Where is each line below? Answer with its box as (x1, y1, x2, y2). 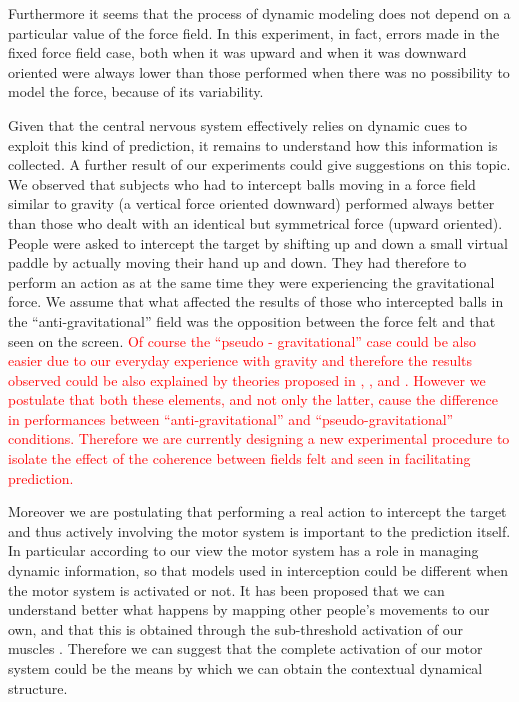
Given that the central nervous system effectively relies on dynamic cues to (8, 114, 468, 135)
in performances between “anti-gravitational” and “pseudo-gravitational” (8, 408, 454, 429)
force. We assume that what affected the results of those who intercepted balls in (8, 291, 504, 312)
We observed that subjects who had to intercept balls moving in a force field (8, 173, 476, 194)
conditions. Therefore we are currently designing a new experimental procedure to (8, 428, 510, 449)
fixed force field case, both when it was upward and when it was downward (8, 42, 467, 63)
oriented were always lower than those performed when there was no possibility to (8, 61, 510, 82)
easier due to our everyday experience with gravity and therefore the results (8, 350, 473, 371)
